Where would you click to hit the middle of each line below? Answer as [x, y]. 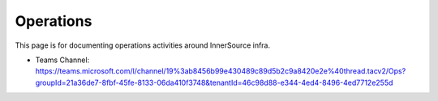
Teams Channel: [62, 60]
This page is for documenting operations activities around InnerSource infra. [143, 45]
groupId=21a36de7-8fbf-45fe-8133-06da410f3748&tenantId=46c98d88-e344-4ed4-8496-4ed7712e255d [214, 82]
